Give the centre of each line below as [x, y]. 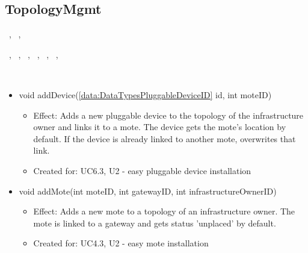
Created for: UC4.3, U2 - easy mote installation [121, 243]
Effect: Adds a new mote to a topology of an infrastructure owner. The [164, 211]
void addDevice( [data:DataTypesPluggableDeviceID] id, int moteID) [145, 94]
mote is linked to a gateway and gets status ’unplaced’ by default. [155, 223]
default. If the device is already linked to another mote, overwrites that [165, 138]
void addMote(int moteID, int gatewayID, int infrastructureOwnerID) [148, 191]
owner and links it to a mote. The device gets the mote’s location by [160, 127]
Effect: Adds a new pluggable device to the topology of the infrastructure [168, 115]
